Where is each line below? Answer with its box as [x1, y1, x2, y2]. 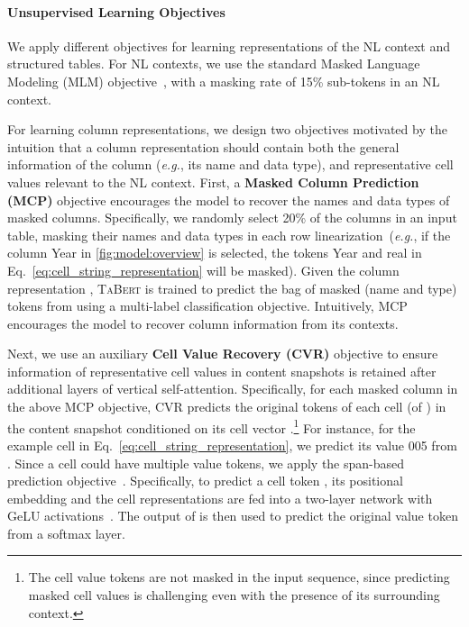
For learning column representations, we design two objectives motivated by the [7, 120, 447, 139]
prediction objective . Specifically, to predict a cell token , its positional [7, 471, 403, 490]
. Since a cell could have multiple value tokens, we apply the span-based [7, 453, 405, 472]
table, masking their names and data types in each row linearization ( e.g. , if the [7, 225, 451, 244]
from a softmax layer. [7, 523, 125, 542]
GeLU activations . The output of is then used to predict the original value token [7, 506, 458, 525]
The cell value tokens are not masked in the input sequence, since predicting [28, 568, 450, 586]
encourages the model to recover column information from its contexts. [7, 313, 399, 332]
